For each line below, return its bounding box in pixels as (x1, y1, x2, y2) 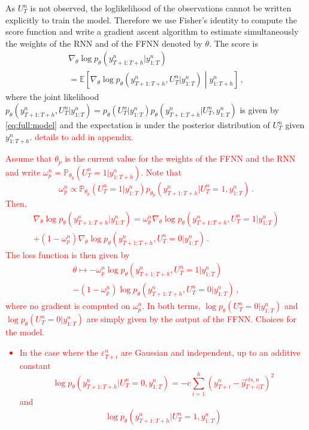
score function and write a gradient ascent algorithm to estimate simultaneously (5, 25, 299, 38)
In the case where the (19, 346, 98, 358)
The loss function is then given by (5, 248, 130, 261)
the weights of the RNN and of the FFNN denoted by (5, 37, 202, 49)
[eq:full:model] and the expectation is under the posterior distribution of (5, 119, 270, 131)
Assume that (5, 152, 52, 165)
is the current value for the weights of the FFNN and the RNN (65, 152, 296, 165)
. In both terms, (142, 299, 201, 312)
